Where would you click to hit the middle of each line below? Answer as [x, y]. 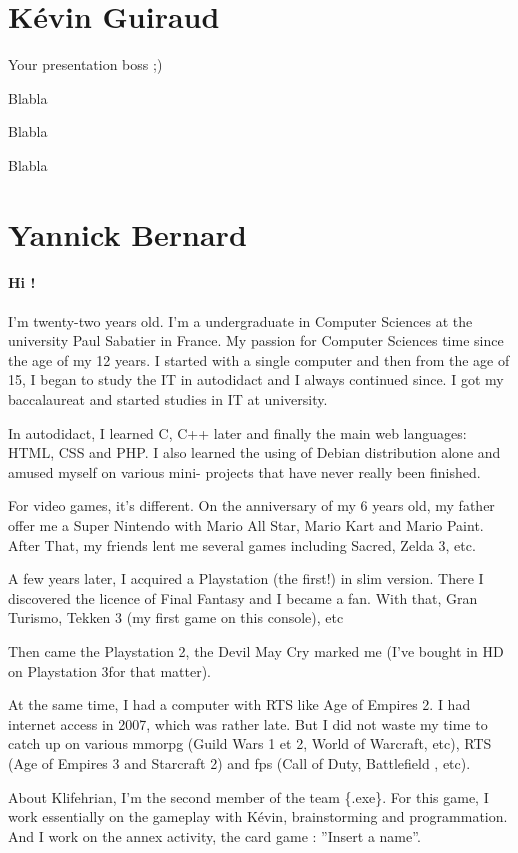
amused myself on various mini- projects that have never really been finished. [244, 471]
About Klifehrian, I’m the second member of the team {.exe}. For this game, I [248, 796]
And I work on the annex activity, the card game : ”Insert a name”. [214, 835]
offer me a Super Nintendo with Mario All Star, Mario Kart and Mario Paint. [246, 525]
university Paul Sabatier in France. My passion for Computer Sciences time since [256, 340]
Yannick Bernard [127, 233]
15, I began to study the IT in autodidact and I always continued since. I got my [256, 379]
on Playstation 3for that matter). [109, 670]
